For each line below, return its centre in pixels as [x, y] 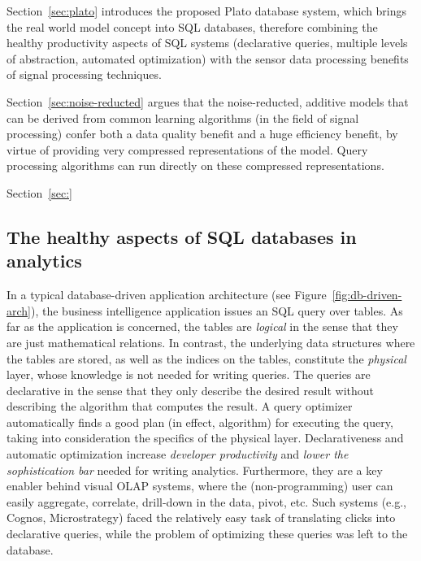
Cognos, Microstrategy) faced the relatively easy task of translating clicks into [201, 518]
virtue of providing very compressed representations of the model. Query [187, 149]
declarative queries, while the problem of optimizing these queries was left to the [207, 534]
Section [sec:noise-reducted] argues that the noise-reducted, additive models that [208, 101]
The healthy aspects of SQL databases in [182, 236]
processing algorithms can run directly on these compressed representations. [195, 165]
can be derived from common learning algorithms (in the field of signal [183, 117]
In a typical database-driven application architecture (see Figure [167, 295]
